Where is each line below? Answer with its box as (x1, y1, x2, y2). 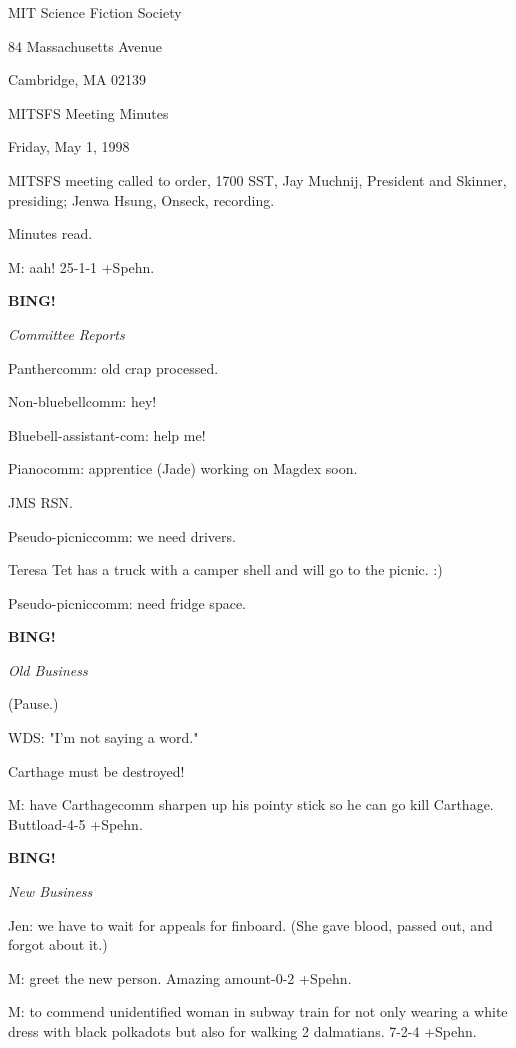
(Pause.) (8, 693, 59, 714)
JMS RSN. (8, 491, 73, 512)
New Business (8, 881, 93, 902)
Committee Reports (8, 323, 125, 344)
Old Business (8, 659, 88, 680)
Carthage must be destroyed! (8, 760, 185, 781)
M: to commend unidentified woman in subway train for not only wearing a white (8, 1001, 508, 1022)
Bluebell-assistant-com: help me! (8, 424, 206, 445)
